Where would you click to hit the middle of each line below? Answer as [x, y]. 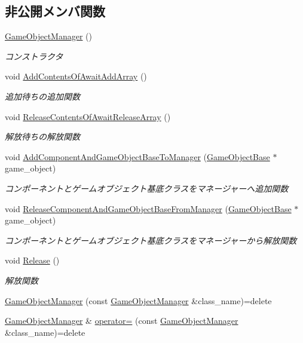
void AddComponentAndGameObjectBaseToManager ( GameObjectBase [137, 156]
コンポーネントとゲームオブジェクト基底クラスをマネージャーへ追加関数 [147, 188]
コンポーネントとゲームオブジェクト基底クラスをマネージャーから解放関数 [151, 240]
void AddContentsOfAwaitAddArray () [76, 76]
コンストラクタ [34, 56]
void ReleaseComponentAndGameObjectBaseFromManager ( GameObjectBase [148, 208]
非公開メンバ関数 [55, 11]
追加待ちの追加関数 [42, 96]
